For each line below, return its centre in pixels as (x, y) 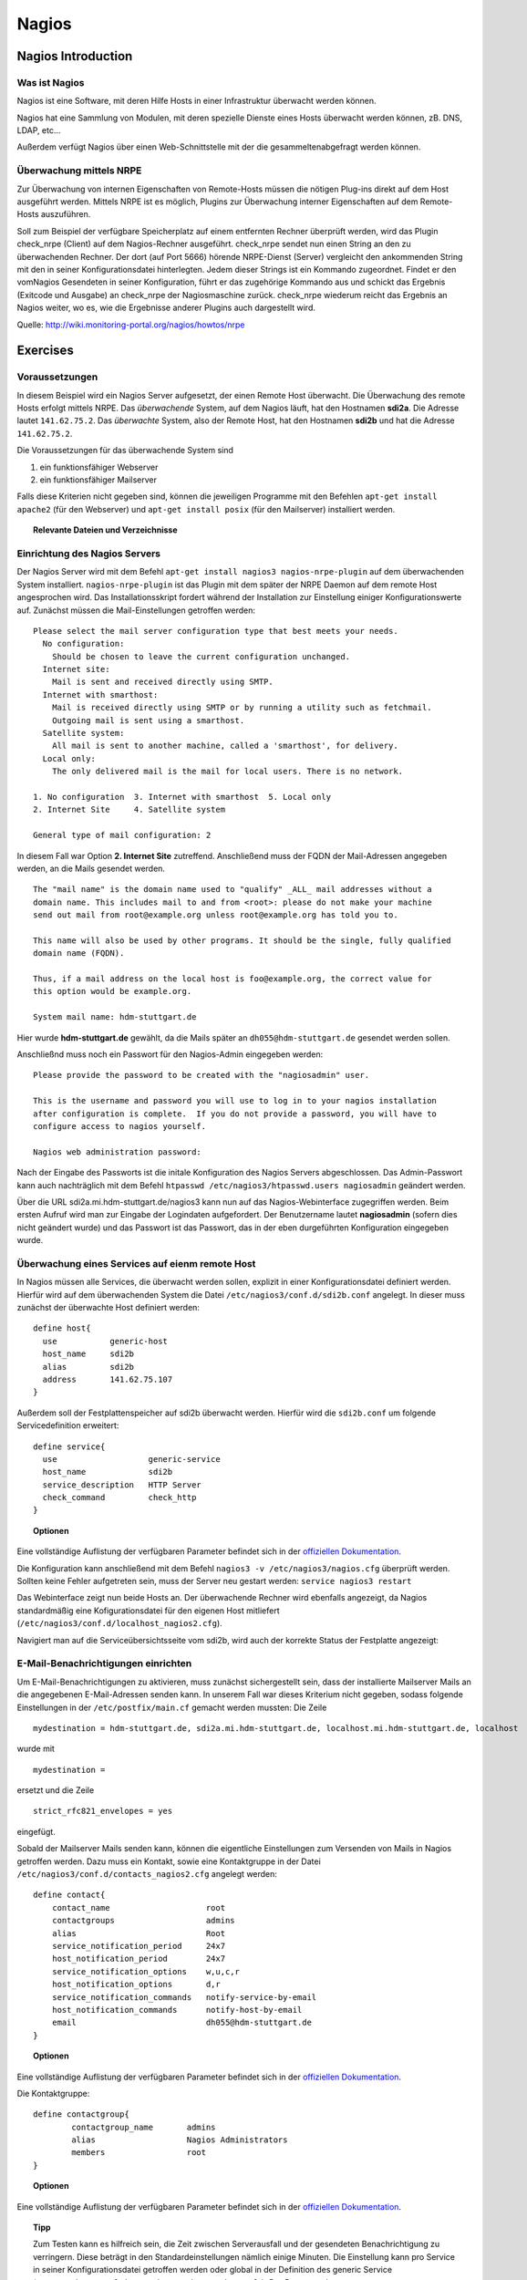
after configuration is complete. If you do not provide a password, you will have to (235, 1114)
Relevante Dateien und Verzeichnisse (105, 530)
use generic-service (131, 1459)
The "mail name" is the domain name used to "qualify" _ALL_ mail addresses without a (232, 890)
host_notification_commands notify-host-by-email (177, 2010)
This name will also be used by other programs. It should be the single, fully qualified (242, 940)
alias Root (139, 1933)
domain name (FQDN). (79, 953)
